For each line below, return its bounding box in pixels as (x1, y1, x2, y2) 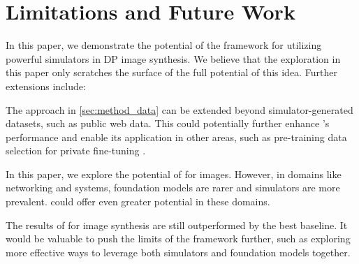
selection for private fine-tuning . (6, 143, 146, 158)
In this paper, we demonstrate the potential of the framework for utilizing (6, 38, 322, 52)
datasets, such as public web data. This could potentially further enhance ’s (6, 116, 330, 131)
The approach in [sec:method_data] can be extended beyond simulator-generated (6, 102, 353, 117)
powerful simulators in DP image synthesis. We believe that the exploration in (6, 51, 341, 66)
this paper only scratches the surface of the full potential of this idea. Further (6, 65, 337, 80)
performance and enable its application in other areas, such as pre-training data (6, 129, 347, 144)
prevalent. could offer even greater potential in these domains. (6, 194, 270, 209)
